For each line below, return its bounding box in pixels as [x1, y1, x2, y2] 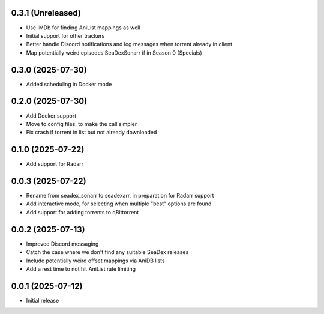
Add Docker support [26, 112, 77, 119]
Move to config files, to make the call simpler [26, 120, 137, 127]
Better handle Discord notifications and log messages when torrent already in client [26, 41, 232, 48]
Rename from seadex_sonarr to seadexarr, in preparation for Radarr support [26, 192, 214, 199]
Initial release [26, 297, 59, 304]
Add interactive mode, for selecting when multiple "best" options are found [26, 200, 212, 207]
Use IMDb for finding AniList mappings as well [26, 24, 140, 31]
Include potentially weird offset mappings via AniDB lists [26, 257, 165, 264]
